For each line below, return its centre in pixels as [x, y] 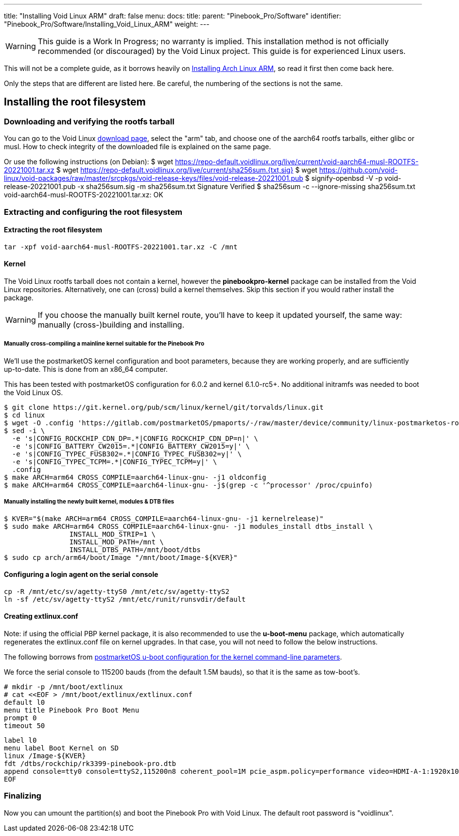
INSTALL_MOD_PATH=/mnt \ [116, 542]
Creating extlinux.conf [41, 616]
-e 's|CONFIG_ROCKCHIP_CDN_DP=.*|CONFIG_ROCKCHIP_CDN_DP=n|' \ [135, 438]
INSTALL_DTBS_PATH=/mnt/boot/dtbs [135, 549]
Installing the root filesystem [75, 102]
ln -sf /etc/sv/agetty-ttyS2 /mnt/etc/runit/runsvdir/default [125, 599]
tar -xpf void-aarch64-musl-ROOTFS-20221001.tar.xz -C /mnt [121, 247]
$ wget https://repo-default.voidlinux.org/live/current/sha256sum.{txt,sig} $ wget [187, 170]
